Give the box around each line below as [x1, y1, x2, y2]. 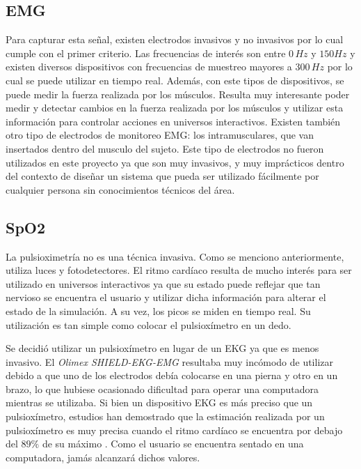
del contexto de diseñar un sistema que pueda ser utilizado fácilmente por [6, 169, 319, 183]
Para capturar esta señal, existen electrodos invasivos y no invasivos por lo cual [6, 32, 344, 47]
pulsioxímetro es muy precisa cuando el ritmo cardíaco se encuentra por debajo [6, 422, 343, 437]
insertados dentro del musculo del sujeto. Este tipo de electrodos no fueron [6, 141, 324, 155]
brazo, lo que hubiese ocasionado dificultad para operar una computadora [6, 381, 319, 396]
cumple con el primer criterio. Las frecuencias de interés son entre [6, 45, 286, 60]
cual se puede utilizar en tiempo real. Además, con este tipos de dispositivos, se [6, 72, 344, 87]
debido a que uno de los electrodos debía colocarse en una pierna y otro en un [6, 368, 338, 383]
